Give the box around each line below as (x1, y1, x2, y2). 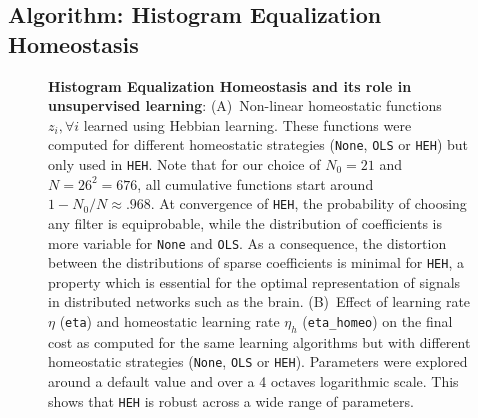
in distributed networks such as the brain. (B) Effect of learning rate (48, 291, 471, 312)
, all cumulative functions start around (137, 173, 374, 194)
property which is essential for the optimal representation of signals (48, 271, 461, 292)
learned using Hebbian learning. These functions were (83, 114, 412, 135)
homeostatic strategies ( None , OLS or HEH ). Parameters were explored (48, 351, 468, 372)
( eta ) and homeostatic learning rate (59, 311, 280, 332)
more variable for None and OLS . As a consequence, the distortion (48, 232, 447, 253)
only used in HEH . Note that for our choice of (48, 154, 321, 175)
